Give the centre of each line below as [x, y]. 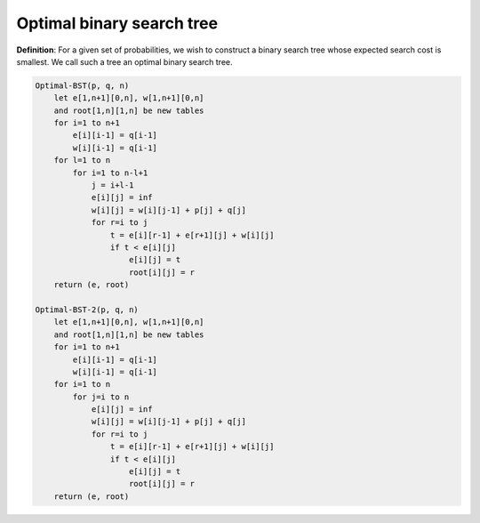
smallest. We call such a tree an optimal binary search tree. [124, 61]
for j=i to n [101, 397]
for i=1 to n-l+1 [110, 173]
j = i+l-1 [112, 185]
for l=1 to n [82, 161]
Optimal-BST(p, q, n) [82, 85]
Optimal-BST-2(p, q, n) [87, 310]
